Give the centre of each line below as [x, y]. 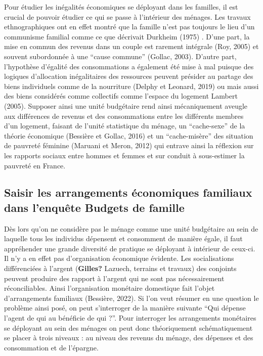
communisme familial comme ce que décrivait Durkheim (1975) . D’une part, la [127, 36]
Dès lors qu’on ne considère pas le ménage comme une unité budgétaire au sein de [131, 228]
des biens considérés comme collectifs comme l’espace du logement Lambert [121, 96]
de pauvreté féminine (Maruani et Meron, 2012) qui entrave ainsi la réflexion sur [129, 145]
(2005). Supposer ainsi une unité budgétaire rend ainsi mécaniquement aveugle [126, 105]
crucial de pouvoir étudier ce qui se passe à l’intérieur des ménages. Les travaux [127, 16]
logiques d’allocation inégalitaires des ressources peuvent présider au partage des [129, 76]
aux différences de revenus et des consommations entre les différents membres [124, 116]
